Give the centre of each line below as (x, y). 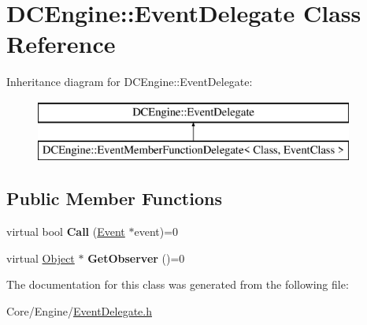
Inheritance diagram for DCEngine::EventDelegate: (130, 82)
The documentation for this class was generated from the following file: (178, 284)
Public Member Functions (114, 198)
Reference (61, 44)
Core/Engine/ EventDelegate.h (79, 311)
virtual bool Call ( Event (66, 232)
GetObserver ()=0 (136, 258)
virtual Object (41, 258)
